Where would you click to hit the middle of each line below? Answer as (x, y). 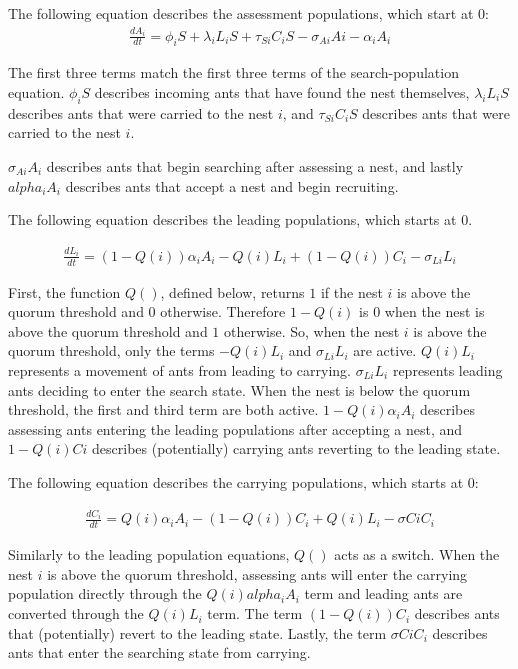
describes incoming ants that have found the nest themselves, (282, 91)
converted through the (76, 613)
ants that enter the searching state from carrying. (159, 652)
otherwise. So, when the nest (312, 330)
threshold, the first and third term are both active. (163, 409)
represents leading (447, 369)
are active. (385, 350)
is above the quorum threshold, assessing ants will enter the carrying (257, 573)
